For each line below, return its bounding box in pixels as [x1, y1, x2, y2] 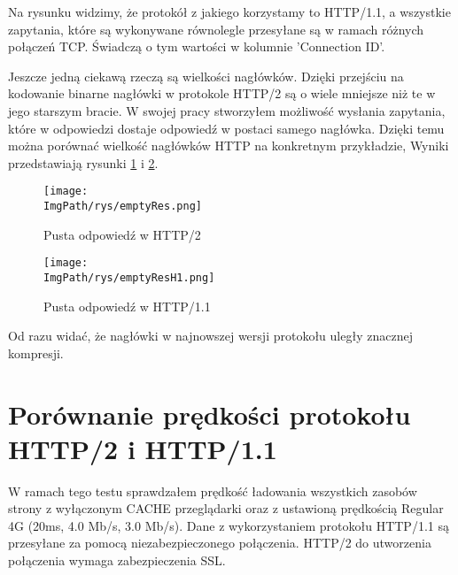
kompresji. [8, 343, 64, 362]
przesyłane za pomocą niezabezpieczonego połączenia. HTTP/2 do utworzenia [8, 533, 431, 552]
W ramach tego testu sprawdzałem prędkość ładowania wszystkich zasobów [8, 481, 417, 500]
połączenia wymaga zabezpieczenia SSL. [8, 551, 226, 570]
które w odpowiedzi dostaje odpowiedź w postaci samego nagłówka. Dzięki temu [8, 119, 445, 137]
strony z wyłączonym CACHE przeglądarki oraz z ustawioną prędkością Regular [8, 499, 444, 517]
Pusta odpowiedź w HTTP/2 [43, 225, 201, 243]
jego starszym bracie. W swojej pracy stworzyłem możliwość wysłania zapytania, [8, 101, 446, 119]
